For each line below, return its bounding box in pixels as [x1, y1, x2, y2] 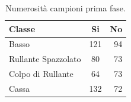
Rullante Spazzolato [9, 52, 81, 65]
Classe [9, 22, 36, 35]
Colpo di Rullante [9, 67, 74, 80]
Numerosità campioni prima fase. [5, 2, 126, 14]
